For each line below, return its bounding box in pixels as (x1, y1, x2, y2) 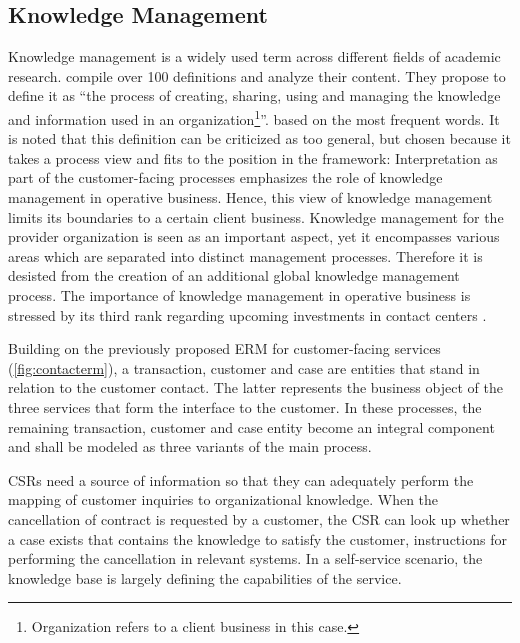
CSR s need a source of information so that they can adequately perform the (8, 469, 474, 490)
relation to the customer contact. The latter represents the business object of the (8, 377, 503, 398)
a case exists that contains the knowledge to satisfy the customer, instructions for (8, 528, 507, 549)
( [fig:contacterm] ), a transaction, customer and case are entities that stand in (8, 357, 480, 378)
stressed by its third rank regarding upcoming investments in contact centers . (8, 304, 487, 325)
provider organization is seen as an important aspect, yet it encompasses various (8, 226, 500, 247)
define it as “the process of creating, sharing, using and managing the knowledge (8, 85, 501, 106)
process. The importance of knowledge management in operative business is (8, 284, 471, 305)
